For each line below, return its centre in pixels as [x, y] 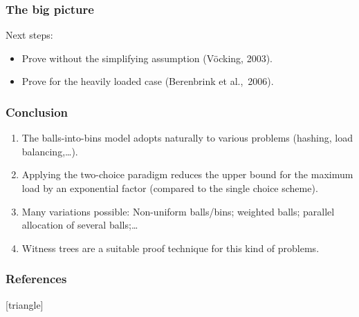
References [36, 279]
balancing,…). [50, 151]
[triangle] [25, 304]
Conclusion [37, 112]
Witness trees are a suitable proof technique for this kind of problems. [171, 248]
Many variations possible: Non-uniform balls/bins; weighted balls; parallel [178, 211]
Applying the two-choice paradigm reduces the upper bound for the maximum [187, 174]
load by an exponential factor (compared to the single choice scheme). [170, 188]
